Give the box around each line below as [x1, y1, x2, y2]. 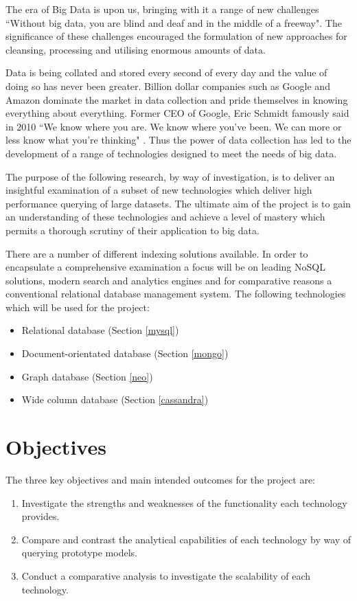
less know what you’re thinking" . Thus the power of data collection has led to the [5, 133, 352, 147]
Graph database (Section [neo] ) [21, 369, 153, 383]
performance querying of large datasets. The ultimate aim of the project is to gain [5, 196, 351, 210]
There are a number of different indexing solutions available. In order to [5, 246, 308, 260]
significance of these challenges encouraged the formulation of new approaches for [5, 29, 347, 43]
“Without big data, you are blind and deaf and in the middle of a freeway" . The [5, 15, 342, 30]
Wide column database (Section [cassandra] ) [21, 392, 209, 407]
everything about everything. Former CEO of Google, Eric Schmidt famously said [5, 106, 349, 120]
